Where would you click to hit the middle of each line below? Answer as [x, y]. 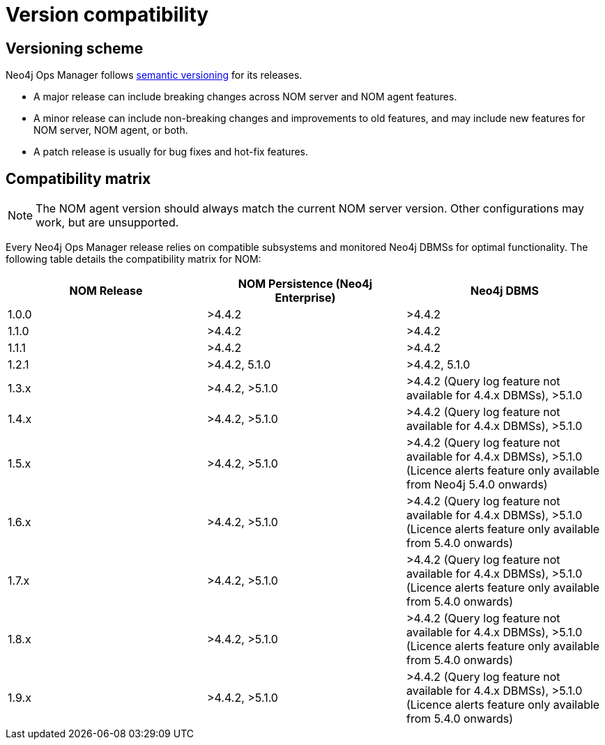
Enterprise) [305, 298]
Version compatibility [107, 15]
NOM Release [106, 291]
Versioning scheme [75, 48]
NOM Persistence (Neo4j [305, 284]
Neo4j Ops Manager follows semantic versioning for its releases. [154, 75]
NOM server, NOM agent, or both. [111, 130]
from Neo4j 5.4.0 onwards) [477, 485]
